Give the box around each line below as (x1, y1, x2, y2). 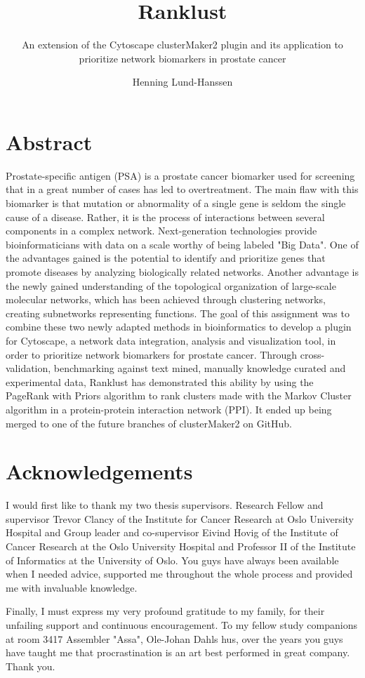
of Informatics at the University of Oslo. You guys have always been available (6, 552, 339, 567)
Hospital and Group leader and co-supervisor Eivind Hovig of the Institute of (6, 525, 338, 540)
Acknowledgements (6, 457, 193, 486)
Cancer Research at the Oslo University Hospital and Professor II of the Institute (6, 539, 356, 554)
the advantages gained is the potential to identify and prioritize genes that (6, 251, 326, 265)
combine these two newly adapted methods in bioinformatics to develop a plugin (6, 319, 352, 334)
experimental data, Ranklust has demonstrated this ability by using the (6, 374, 314, 389)
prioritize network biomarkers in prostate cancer (79, 51, 286, 65)
